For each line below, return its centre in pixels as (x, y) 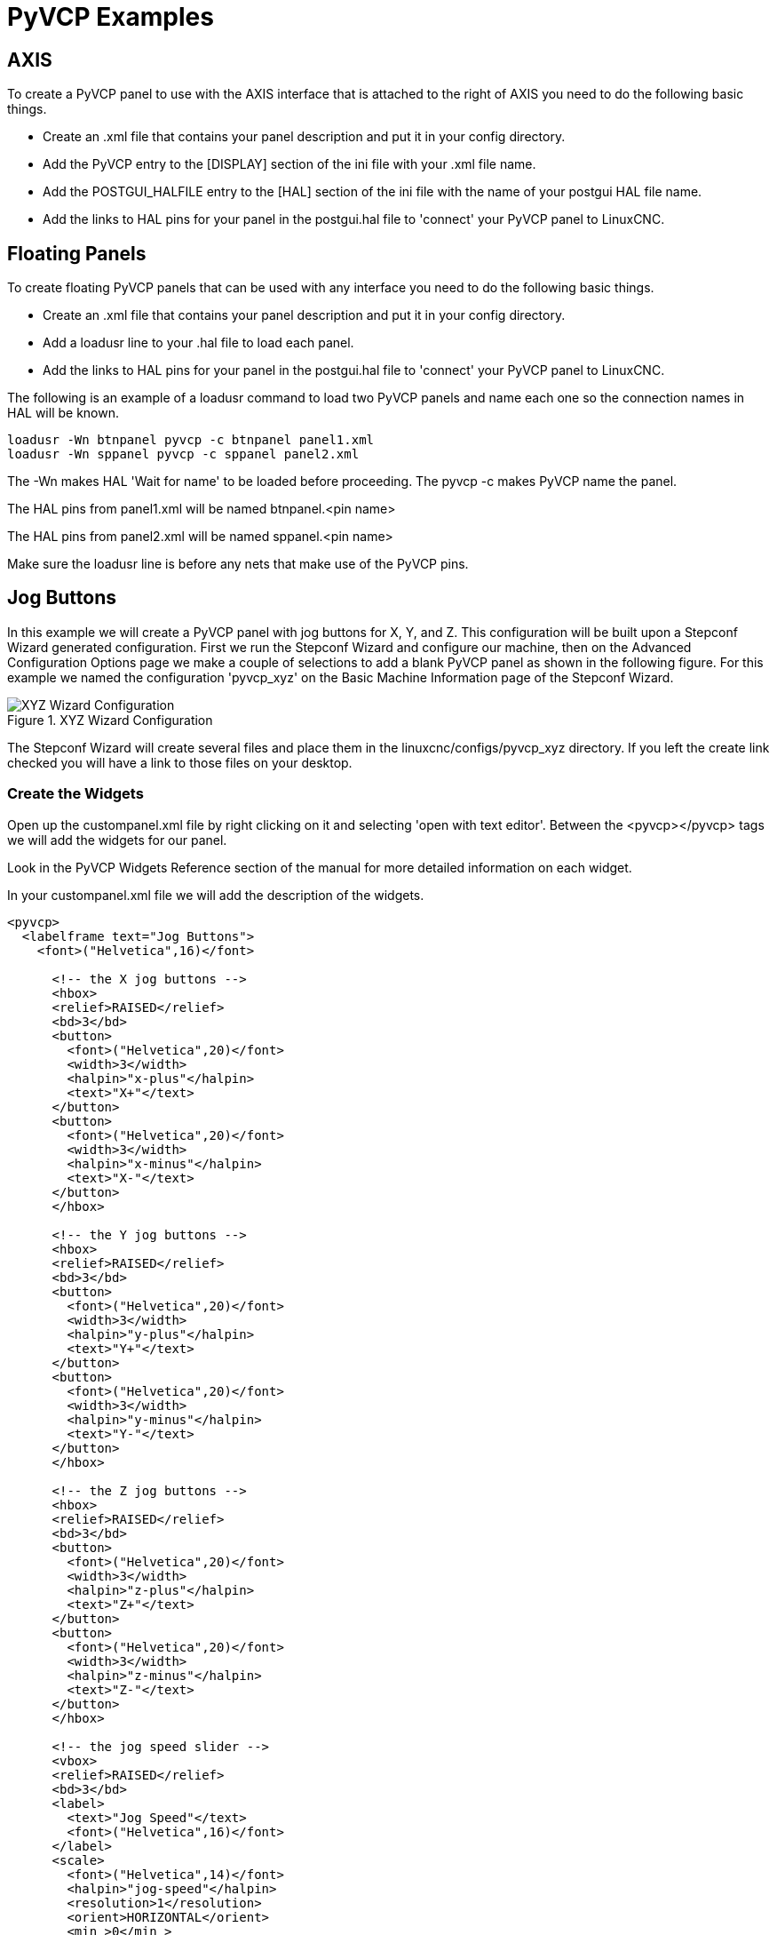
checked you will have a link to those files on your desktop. (180, 762)
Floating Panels (77, 253)
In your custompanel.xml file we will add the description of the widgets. (216, 895)
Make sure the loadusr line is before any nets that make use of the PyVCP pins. (238, 564)
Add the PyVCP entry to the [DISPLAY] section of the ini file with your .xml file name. (289, 164)
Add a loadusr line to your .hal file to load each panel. (198, 343)
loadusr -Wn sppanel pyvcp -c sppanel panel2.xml (183, 454)
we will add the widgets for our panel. (117, 840)
